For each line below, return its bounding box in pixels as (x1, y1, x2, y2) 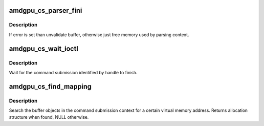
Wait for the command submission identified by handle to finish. (9, 69, 138, 75)
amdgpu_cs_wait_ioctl (9, 44, 78, 53)
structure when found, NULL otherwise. (9, 114, 89, 120)
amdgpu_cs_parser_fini (9, 6, 83, 15)
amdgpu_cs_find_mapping (9, 82, 92, 90)
